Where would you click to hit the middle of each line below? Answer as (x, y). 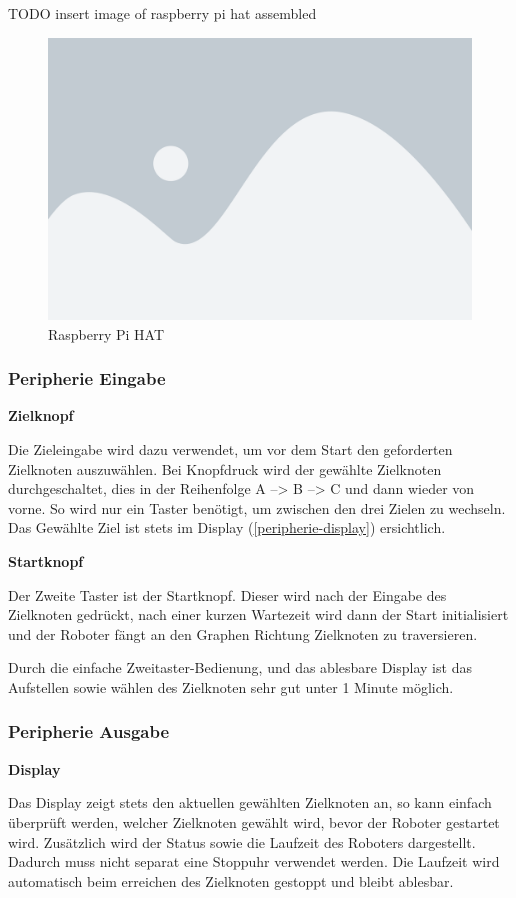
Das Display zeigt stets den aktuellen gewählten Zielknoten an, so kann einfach (250, 802)
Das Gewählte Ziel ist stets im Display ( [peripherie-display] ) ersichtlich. (227, 527)
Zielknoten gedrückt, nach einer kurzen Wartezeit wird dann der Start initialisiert (258, 614)
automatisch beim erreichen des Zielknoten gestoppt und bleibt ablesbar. (231, 880)
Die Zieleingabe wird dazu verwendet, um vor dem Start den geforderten (230, 448)
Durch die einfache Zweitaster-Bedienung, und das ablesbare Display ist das (240, 667)
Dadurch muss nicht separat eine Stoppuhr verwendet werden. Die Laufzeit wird (254, 861)
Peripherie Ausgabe (89, 731)
